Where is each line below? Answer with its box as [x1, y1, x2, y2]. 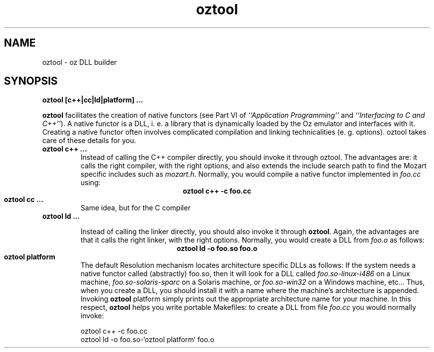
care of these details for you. [42, 136, 136, 145]
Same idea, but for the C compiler [80, 203, 191, 212]
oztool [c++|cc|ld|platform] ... [42, 96, 143, 104]
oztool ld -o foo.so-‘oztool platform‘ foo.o [80, 335, 215, 344]
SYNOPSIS [4, 75, 58, 88]
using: [80, 178, 101, 187]
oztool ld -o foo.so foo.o [176, 244, 258, 253]
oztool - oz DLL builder [42, 57, 117, 66]
